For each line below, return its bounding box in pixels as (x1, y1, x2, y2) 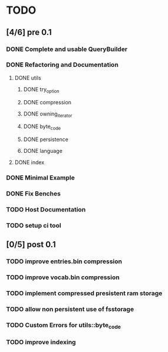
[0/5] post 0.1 (6, 239, 56, 249)
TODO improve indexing (6, 338, 76, 347)
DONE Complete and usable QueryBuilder (6, 45, 128, 53)
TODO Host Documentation (6, 205, 86, 213)
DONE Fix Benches (6, 190, 61, 198)
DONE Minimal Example (6, 174, 75, 182)
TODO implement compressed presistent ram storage (6, 289, 163, 297)
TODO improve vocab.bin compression (6, 273, 120, 281)
